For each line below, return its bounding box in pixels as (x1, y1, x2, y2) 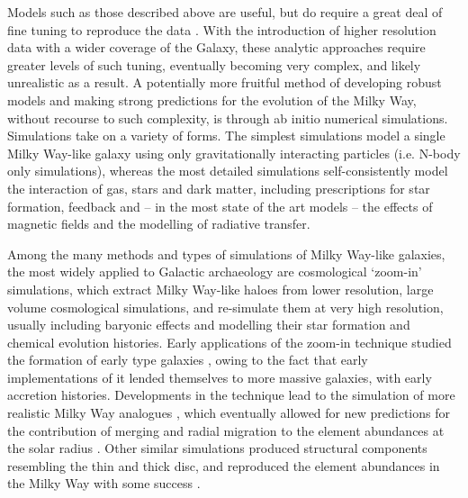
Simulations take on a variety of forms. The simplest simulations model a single (7, 126, 445, 145)
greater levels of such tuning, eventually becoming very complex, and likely (7, 55, 421, 74)
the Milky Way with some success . (7, 474, 201, 493)
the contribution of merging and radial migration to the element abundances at (7, 421, 445, 439)
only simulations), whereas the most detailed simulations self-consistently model (7, 161, 448, 180)
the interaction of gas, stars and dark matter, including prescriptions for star (7, 178, 430, 197)
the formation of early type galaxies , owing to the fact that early (7, 350, 368, 369)
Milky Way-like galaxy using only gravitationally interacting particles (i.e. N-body (7, 143, 461, 162)
